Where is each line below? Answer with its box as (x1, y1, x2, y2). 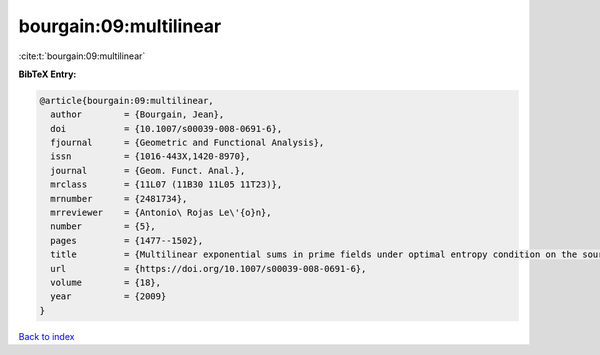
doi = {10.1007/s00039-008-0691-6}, (50, 123, 283, 134)
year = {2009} (50, 291, 167, 302)
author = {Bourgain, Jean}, (50, 109, 225, 120)
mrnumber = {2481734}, (50, 193, 188, 204)
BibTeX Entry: (18, 68, 77, 80)
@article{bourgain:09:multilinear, (39, 95, 214, 106)
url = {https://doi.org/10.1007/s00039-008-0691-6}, (50, 263, 367, 274)
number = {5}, (50, 221, 157, 232)
